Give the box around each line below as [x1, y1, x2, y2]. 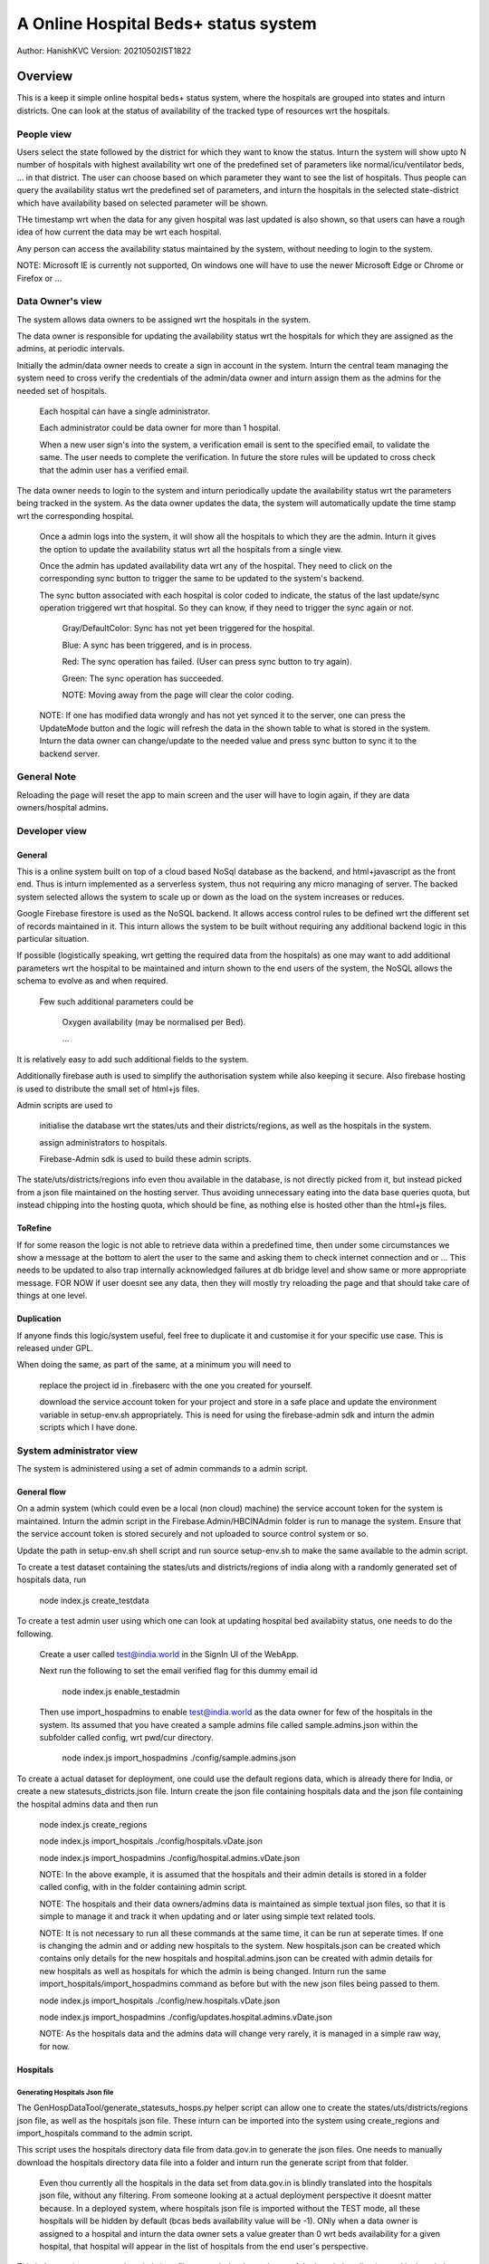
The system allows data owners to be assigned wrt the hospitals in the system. [16, 313, 312, 325]
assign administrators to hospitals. [39, 1137, 168, 1147]
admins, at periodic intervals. [16, 343, 126, 354]
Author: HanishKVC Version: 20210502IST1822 [16, 45, 192, 56]
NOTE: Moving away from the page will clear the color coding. [62, 689, 294, 701]
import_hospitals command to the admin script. [16, 2127, 193, 2138]
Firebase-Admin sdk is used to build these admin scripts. [39, 1154, 253, 1165]
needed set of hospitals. [16, 385, 108, 396]
